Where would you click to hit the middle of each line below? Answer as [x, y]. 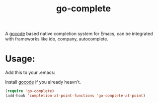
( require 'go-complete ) [30, 91]
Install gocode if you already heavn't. [43, 82]
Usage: [20, 59]
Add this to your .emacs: [30, 72]
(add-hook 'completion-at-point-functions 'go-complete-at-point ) [75, 96]
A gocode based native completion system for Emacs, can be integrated [79, 34]
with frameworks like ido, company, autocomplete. [57, 39]
